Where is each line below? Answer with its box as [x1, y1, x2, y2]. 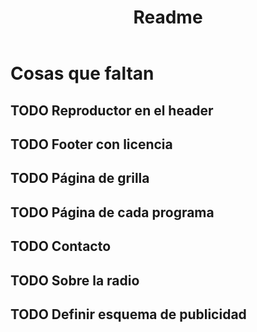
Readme [133, 6, 203, 29]
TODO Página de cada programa [10, 204, 215, 221]
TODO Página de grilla [10, 170, 150, 187]
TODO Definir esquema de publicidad [10, 306, 247, 323]
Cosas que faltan [10, 62, 155, 85]
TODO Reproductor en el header [10, 102, 214, 119]
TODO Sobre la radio [10, 272, 140, 289]
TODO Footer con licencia [10, 136, 173, 153]
